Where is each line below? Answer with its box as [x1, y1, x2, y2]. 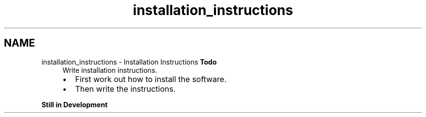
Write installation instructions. [62, 66, 158, 74]
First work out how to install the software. [75, 74, 227, 84]
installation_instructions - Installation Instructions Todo [41, 57, 217, 66]
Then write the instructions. [75, 84, 176, 94]
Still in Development [41, 100, 108, 109]
